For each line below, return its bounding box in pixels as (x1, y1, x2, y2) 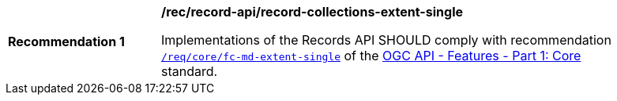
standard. (161, 63, 218, 79)
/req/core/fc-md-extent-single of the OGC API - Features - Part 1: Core (161, 48, 581, 63)
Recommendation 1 (8, 34, 125, 49)
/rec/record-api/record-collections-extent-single (161, 4, 464, 20)
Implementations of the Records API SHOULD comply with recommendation (161, 32, 611, 48)
